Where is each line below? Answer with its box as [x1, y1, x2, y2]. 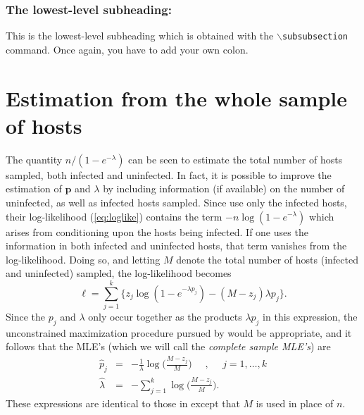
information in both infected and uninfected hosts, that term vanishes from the [6, 238, 347, 253]
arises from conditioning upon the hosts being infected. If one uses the [6, 224, 308, 239]
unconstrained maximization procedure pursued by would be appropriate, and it [6, 325, 352, 340]
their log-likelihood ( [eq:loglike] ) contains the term [6, 209, 222, 223]
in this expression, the [263, 309, 358, 324]
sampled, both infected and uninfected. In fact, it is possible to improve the [6, 167, 332, 182]
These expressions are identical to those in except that [6, 395, 240, 410]
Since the [6, 309, 45, 324]
